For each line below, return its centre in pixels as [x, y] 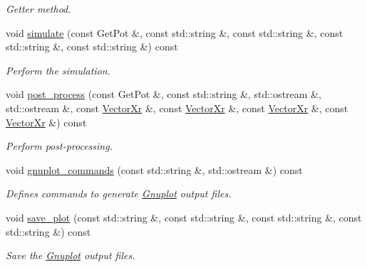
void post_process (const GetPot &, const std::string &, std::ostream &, [164, 94]
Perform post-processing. [59, 146]
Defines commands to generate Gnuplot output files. [119, 194]
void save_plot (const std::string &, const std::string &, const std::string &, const [184, 217]
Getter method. [38, 9]
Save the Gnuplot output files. [71, 255]
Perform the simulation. [58, 70]
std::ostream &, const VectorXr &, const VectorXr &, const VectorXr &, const [177, 108]
